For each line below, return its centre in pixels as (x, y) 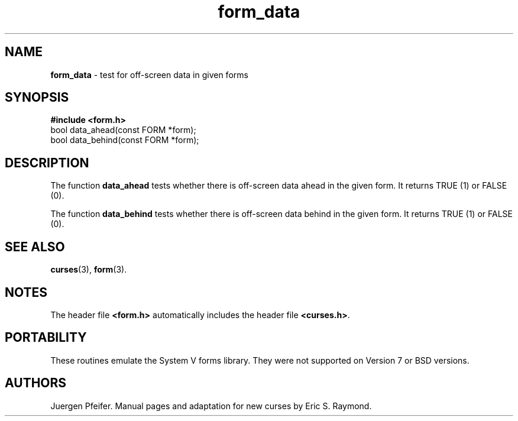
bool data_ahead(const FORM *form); (123, 130)
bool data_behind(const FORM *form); (125, 140)
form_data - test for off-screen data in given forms (149, 75)
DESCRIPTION (47, 163)
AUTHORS (36, 383)
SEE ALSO (35, 247)
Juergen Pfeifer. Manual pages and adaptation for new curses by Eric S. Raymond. (211, 406)
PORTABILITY (46, 338)
